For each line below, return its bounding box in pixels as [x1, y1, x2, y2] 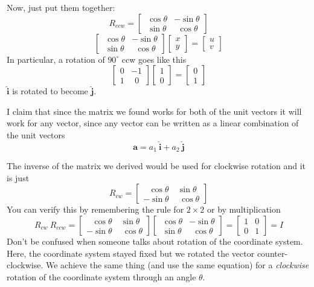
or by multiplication [207, 203, 281, 216]
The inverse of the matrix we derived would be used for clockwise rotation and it [7, 160, 306, 172]
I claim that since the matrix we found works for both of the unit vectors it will [7, 105, 302, 117]
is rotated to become [12, 85, 88, 97]
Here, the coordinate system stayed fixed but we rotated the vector [7, 247, 255, 259]
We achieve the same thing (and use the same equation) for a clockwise [46, 259, 309, 271]
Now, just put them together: [7, 1, 115, 13]
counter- [257, 247, 288, 259]
